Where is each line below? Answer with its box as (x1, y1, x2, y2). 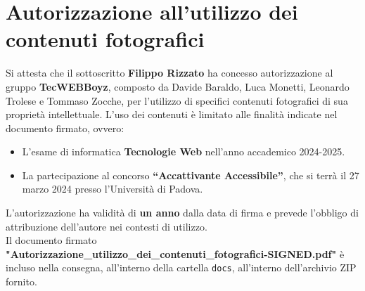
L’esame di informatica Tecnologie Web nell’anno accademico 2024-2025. (22, 144, 345, 159)
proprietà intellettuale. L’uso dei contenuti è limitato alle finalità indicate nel (6, 107, 338, 122)
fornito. (6, 274, 37, 289)
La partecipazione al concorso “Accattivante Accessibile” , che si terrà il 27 (22, 167, 359, 182)
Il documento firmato (6, 233, 97, 247)
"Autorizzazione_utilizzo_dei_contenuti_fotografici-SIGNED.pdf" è (6, 246, 345, 261)
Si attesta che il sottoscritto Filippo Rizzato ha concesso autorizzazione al (6, 65, 333, 80)
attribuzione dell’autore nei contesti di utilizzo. (6, 219, 207, 233)
